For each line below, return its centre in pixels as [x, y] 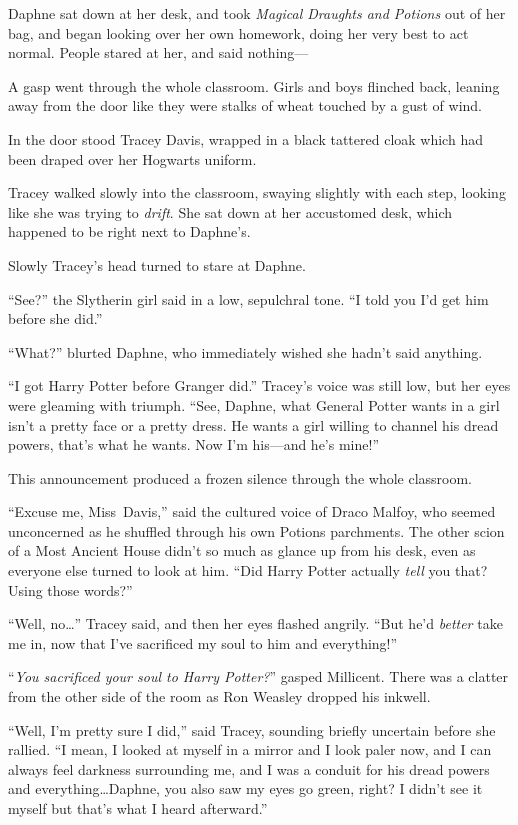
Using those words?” [70, 589]
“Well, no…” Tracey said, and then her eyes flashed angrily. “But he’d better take [255, 623]
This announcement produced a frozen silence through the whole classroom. [240, 477]
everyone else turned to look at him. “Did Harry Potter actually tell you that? [248, 570]
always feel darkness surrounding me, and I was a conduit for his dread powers [249, 768]
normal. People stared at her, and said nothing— [158, 52]
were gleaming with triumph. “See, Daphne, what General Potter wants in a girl [254, 404]
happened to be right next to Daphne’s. [129, 231]
